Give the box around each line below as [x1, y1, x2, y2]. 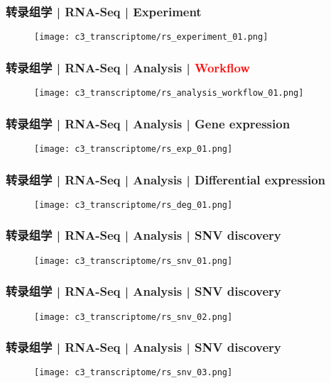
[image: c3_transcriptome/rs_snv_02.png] [34, 311, 233, 322]
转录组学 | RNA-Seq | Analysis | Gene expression [6, 114, 291, 132]
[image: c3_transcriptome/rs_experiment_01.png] [34, 32, 268, 43]
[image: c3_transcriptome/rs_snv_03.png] [34, 367, 233, 378]
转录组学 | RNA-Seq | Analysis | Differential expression [6, 170, 326, 188]
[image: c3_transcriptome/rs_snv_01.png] [34, 255, 233, 266]
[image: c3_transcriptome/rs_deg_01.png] [34, 199, 233, 210]
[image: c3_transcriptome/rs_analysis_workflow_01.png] [34, 88, 304, 99]
